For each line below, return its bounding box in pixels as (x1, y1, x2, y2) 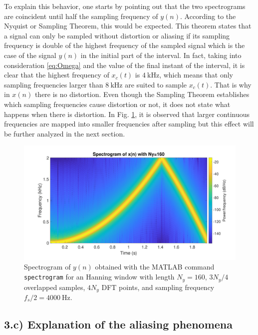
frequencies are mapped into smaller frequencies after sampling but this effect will (4, 118, 254, 129)
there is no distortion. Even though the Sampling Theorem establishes (34, 89, 250, 99)
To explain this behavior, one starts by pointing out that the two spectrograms (4, 1, 246, 11)
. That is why (210, 79, 252, 89)
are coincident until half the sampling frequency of (4, 10, 158, 21)
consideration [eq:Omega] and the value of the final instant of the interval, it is (4, 59, 245, 70)
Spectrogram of (24, 261, 71, 272)
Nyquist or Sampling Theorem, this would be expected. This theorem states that (4, 20, 252, 31)
